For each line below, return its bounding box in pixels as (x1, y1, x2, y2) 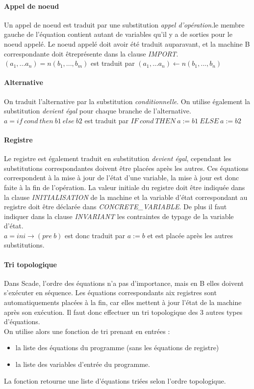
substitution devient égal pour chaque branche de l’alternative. (4, 106, 191, 116)
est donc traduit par (65, 230, 126, 240)
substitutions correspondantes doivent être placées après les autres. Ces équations (4, 163, 249, 173)
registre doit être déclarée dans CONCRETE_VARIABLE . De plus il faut (4, 201, 227, 212)
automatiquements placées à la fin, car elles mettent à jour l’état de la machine (4, 297, 242, 307)
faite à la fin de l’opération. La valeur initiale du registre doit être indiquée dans (4, 182, 245, 192)
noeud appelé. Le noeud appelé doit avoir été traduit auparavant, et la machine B (4, 38, 250, 49)
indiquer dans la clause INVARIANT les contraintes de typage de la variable (4, 211, 234, 221)
